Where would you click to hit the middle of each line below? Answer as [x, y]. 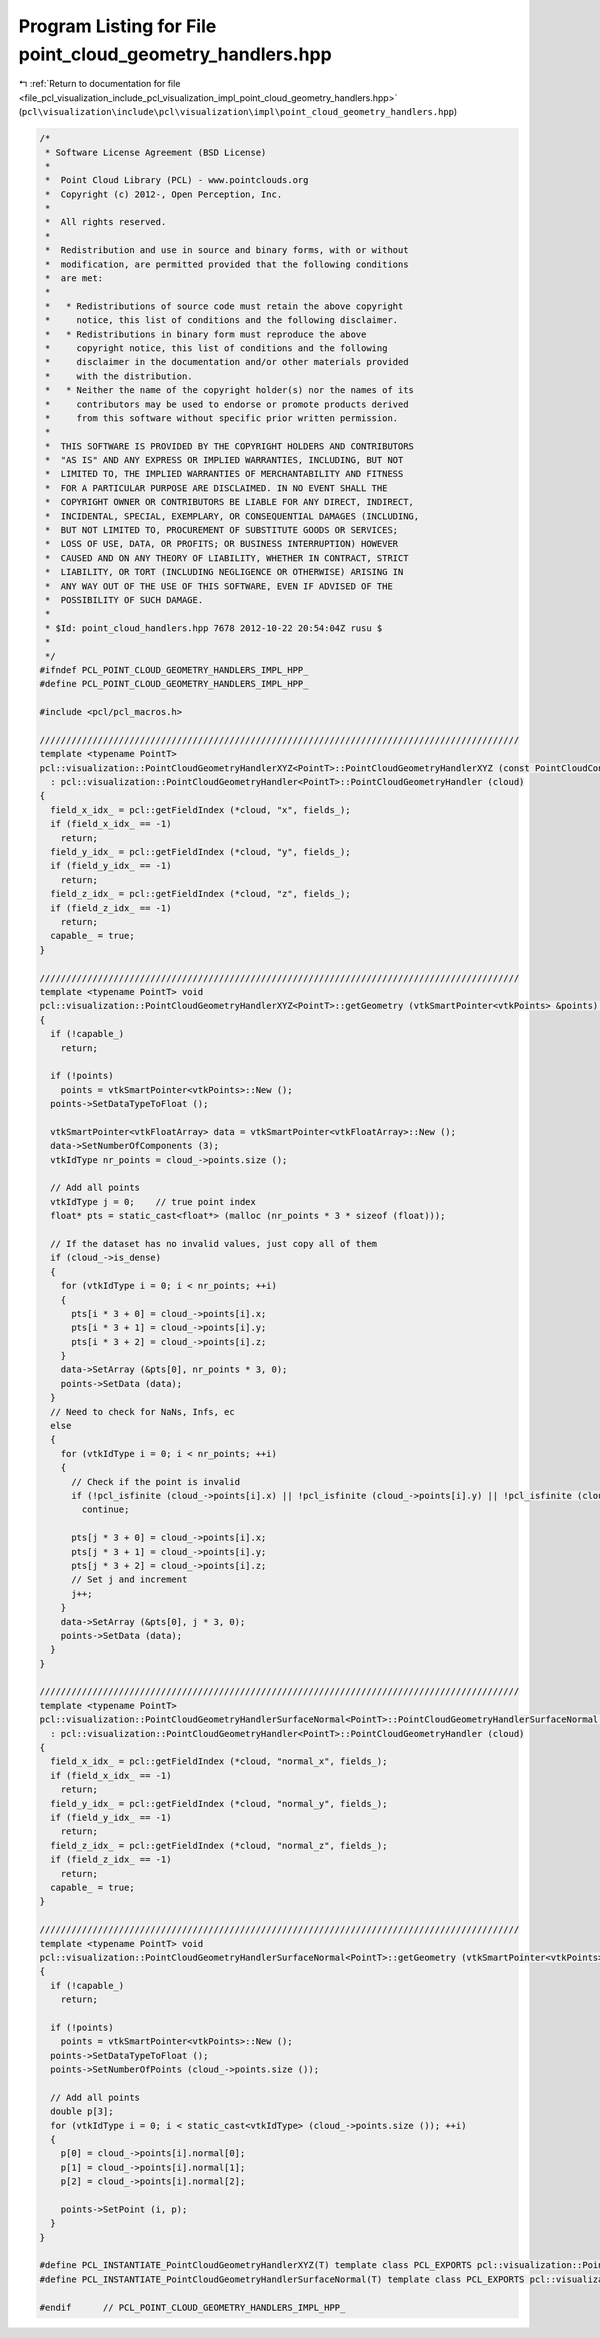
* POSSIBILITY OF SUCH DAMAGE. [124, 600]
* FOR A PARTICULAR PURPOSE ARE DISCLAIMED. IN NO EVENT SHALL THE [216, 488]
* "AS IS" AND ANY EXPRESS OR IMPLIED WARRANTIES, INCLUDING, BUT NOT [224, 460]
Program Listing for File [117, 26]
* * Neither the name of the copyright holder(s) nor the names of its [230, 390]
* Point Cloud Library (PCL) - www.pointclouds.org [177, 180]
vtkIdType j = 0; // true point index [153, 1201]
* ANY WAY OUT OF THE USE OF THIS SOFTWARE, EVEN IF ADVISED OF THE [219, 586]
